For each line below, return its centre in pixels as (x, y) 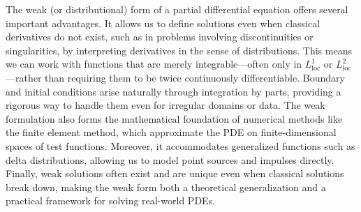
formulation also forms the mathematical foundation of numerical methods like (174, 118)
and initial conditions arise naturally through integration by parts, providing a (174, 91)
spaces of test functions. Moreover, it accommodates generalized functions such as (180, 145)
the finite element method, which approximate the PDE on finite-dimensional (171, 132)
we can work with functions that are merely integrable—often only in (154, 64)
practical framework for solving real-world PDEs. (111, 200)
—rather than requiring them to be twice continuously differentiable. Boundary (175, 77)
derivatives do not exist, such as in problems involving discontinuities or (160, 37)
